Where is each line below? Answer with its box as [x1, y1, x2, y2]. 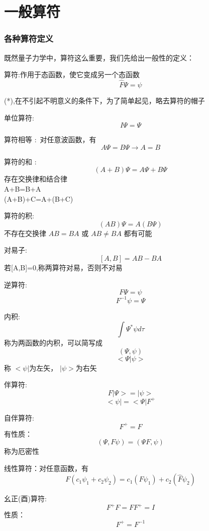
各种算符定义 [4, 32, 54, 45]
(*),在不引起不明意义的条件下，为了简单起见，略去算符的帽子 [4, 95, 205, 105]
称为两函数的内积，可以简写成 [4, 337, 102, 348]
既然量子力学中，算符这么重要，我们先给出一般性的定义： [4, 52, 194, 63]
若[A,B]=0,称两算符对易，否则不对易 [4, 262, 123, 272]
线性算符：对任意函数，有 [4, 462, 88, 473]
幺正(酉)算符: [4, 493, 47, 504]
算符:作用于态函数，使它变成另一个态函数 [4, 69, 140, 80]
